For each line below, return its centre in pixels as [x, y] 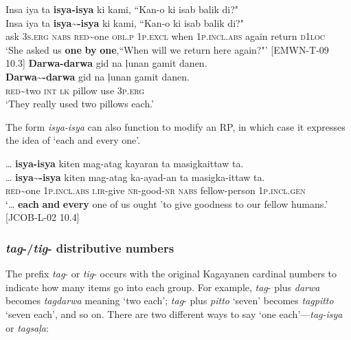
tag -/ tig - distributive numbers [90, 247]
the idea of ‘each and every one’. [73, 140]
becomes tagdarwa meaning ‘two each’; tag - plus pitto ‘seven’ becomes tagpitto [170, 300]
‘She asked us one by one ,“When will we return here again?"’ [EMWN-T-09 [167, 49]
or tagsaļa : [27, 327]
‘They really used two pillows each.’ [80, 104]
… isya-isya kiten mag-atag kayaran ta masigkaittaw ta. [125, 163]
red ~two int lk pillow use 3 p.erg [75, 90]
